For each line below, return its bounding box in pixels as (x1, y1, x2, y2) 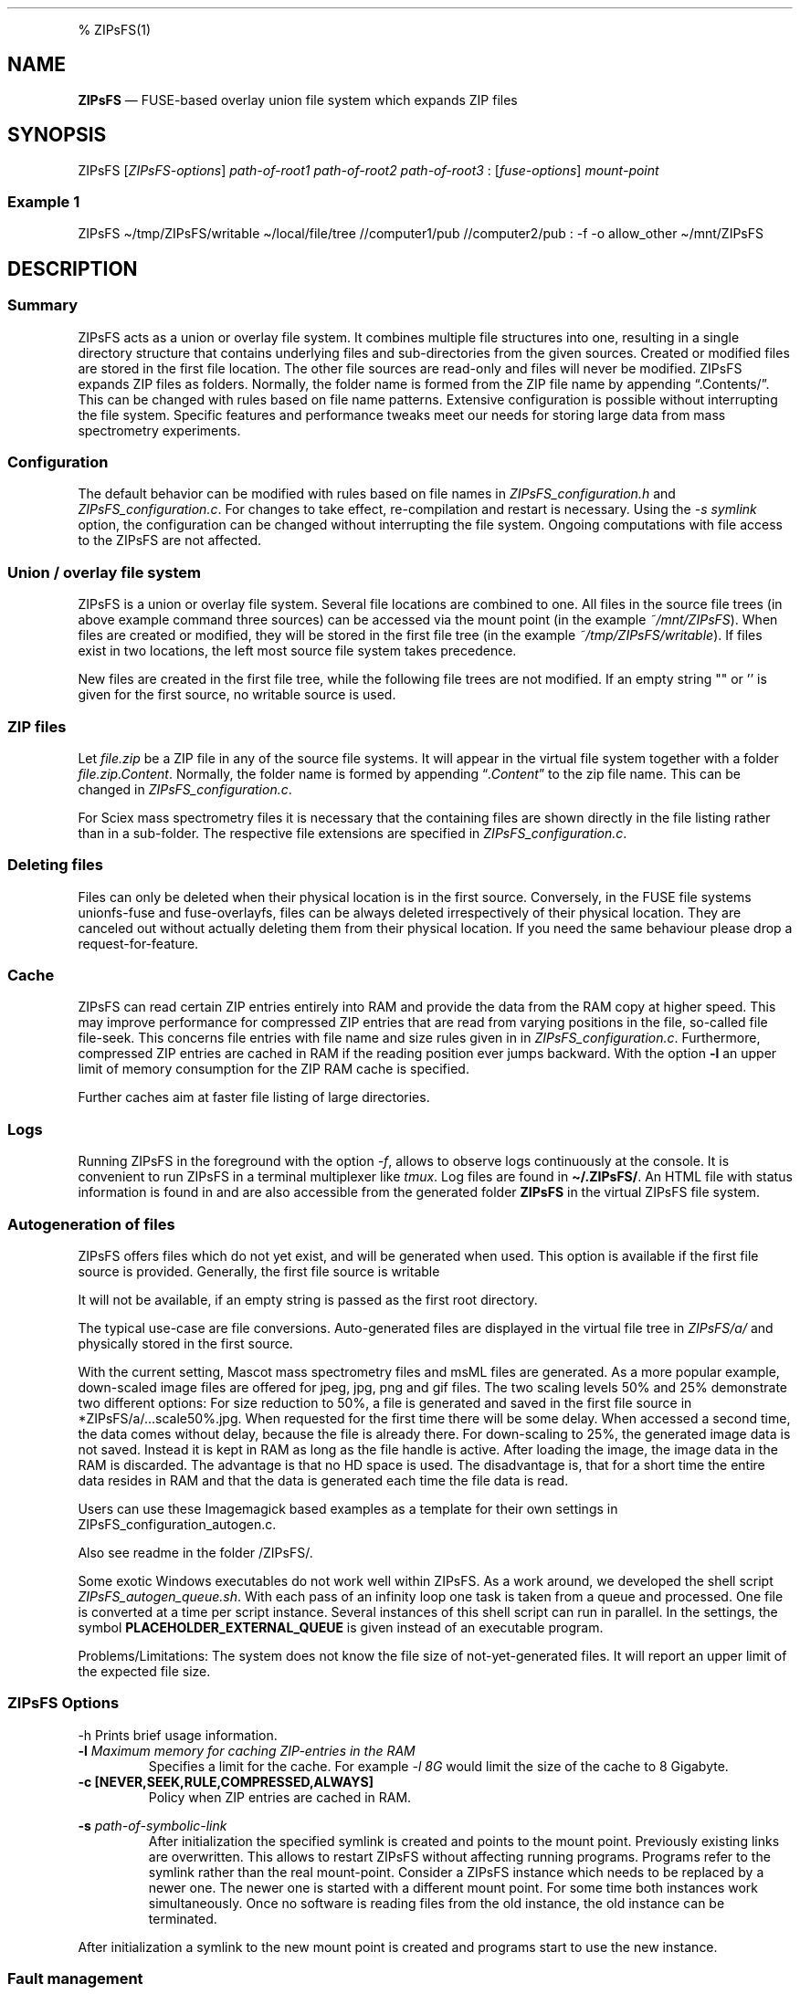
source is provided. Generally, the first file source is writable (78, 1263, 440, 1279)
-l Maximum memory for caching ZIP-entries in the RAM (78, 1742, 416, 1758)
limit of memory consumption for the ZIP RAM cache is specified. (78, 1061, 469, 1077)
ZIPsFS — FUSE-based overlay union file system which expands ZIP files (78, 91, 518, 108)
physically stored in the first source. (78, 1335, 293, 1351)
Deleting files (7, 855, 103, 875)
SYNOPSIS (7, 123, 107, 147)
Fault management (7, 1969, 143, 1989)
